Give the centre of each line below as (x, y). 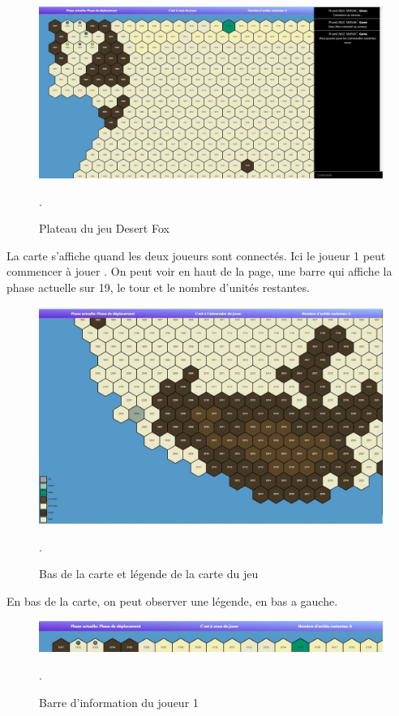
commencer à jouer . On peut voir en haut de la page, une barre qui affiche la (199, 271)
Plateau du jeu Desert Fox (104, 228)
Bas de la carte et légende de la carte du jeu (149, 574)
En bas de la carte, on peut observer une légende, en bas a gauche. (172, 600)
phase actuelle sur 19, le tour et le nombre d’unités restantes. (158, 287)
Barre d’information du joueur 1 (119, 702)
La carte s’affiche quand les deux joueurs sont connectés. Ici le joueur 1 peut (196, 255)
